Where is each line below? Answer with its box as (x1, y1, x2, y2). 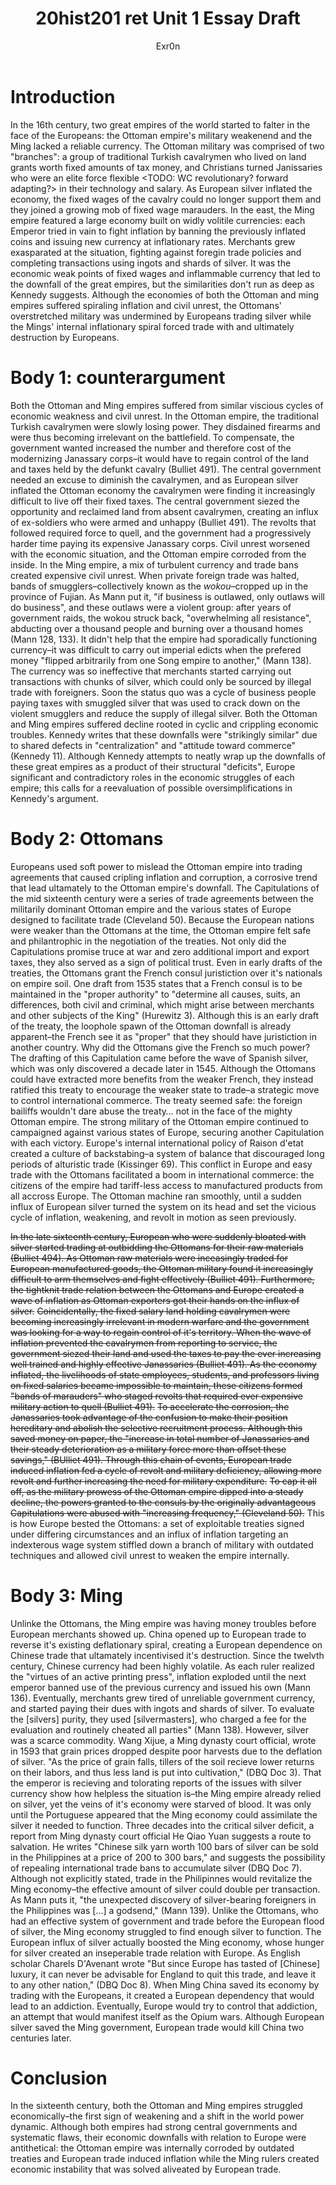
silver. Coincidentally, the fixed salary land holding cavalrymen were (10, 1305, 291, 1317)
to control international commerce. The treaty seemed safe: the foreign (10, 1094, 303, 1106)
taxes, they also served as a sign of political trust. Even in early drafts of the (10, 956, 323, 968)
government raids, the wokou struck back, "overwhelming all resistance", (10, 612, 312, 624)
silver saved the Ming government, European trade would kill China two (10, 2021, 305, 2033)
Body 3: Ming (10, 1584, 123, 1607)
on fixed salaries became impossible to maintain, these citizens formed (10, 1379, 303, 1391)
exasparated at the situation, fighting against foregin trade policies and (10, 246, 302, 258)
